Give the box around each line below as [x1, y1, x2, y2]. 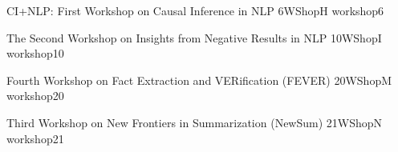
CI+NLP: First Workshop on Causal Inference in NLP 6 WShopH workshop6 [6, 2, 384, 18]
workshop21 [6, 130, 64, 146]
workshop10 [6, 45, 64, 62]
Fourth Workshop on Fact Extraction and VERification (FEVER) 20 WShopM [6, 71, 392, 88]
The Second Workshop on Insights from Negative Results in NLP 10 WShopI [6, 29, 382, 46]
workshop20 [6, 87, 64, 104]
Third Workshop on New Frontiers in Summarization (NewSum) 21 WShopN [6, 114, 383, 130]
